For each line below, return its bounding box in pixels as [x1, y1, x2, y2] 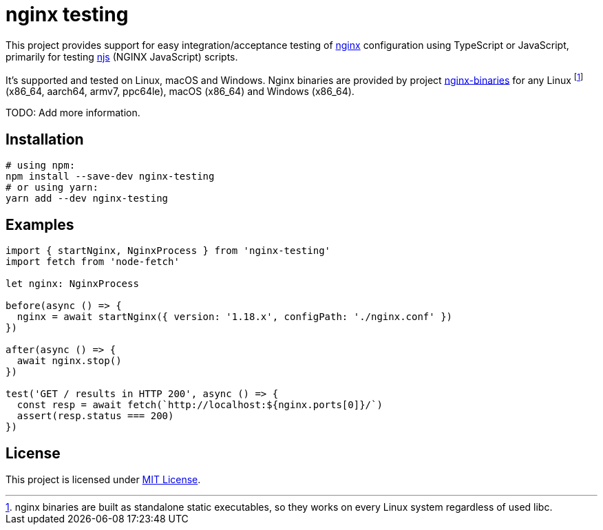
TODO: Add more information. [6, 107, 140, 119]
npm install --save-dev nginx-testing [6, 171, 215, 182]
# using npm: [6, 160, 76, 171]
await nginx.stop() [17, 355, 122, 367]
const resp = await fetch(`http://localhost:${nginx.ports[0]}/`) [17, 399, 383, 411]
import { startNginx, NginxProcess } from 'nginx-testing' [6, 245, 331, 257]
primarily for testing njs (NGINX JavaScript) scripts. [6, 50, 238, 63]
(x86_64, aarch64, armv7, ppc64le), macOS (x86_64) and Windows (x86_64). [6, 85, 355, 98]
